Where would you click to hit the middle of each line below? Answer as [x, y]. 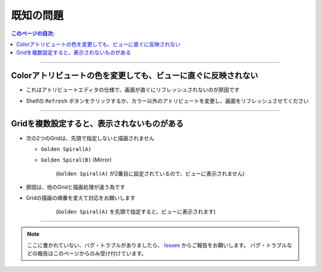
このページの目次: [33, 33]
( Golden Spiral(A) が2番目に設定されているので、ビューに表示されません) [150, 174]
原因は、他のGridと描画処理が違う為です [75, 187]
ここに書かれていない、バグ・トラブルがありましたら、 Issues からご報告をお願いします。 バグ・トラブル [157, 245]
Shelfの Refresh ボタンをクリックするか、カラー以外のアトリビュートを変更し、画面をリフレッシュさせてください [168, 101]
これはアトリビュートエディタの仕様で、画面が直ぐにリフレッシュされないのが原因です [133, 90]
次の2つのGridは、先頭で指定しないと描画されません [90, 138]
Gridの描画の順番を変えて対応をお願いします [81, 198]
